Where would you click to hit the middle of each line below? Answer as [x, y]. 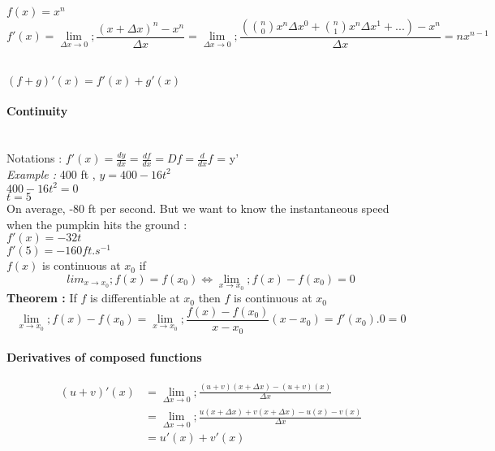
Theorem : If [42, 298]
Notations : [34, 158]
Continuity [37, 111]
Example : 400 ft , [51, 173]
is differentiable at [135, 298]
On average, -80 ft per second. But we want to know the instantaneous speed [198, 208]
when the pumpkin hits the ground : [97, 224]
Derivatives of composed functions [104, 357]
